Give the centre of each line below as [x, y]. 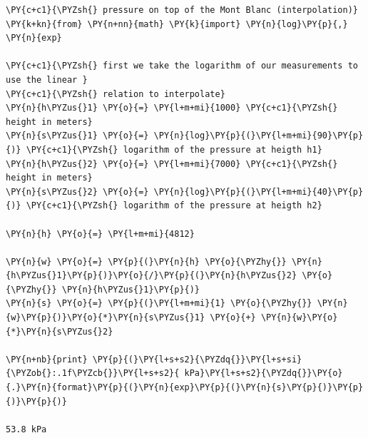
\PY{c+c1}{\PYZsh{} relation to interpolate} [116, 94]
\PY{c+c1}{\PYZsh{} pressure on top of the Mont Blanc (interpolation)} [182, 10]
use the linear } [47, 80]
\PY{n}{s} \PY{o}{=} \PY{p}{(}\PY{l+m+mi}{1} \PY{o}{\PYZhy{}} [159, 304]
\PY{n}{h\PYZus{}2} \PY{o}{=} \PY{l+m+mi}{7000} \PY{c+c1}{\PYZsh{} [172, 164]
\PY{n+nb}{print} [47, 359]
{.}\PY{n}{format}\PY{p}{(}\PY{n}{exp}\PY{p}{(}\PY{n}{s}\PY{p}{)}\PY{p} [185, 388]
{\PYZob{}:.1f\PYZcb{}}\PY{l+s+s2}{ [93, 373]
